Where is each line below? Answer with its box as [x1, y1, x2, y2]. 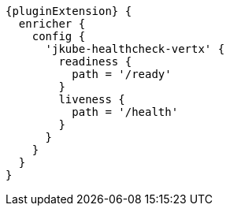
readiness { [58, 55, 132, 68]
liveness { [58, 93, 125, 106]
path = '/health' [72, 106, 179, 118]
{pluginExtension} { [6, 5, 132, 17]
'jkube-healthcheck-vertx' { [45, 43, 225, 55]
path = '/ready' [72, 68, 172, 80]
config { [32, 30, 86, 43]
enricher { [18, 17, 86, 30]
